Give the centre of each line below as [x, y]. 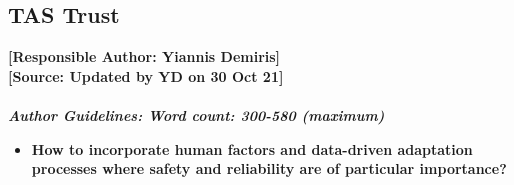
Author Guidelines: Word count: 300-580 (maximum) [196, 114]
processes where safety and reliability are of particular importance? [269, 168]
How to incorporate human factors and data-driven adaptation [252, 148]
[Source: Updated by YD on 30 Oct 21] [146, 75]
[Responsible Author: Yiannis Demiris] [144, 56]
